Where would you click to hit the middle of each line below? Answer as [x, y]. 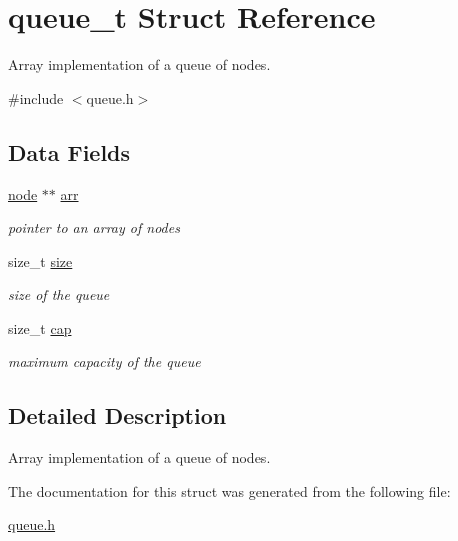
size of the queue [59, 294]
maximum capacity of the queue [104, 361]
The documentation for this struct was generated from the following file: [229, 490]
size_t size [40, 260]
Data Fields [69, 151]
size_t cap [40, 327]
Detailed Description [117, 415]
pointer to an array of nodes [94, 227]
